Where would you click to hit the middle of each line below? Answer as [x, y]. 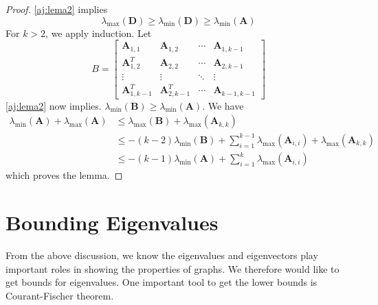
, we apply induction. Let [99, 33]
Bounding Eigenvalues [112, 222]
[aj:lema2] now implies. [54, 105]
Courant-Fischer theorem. [60, 295]
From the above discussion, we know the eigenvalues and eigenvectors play [162, 255]
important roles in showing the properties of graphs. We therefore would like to [173, 268]
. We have [223, 105]
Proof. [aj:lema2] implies [57, 9]
